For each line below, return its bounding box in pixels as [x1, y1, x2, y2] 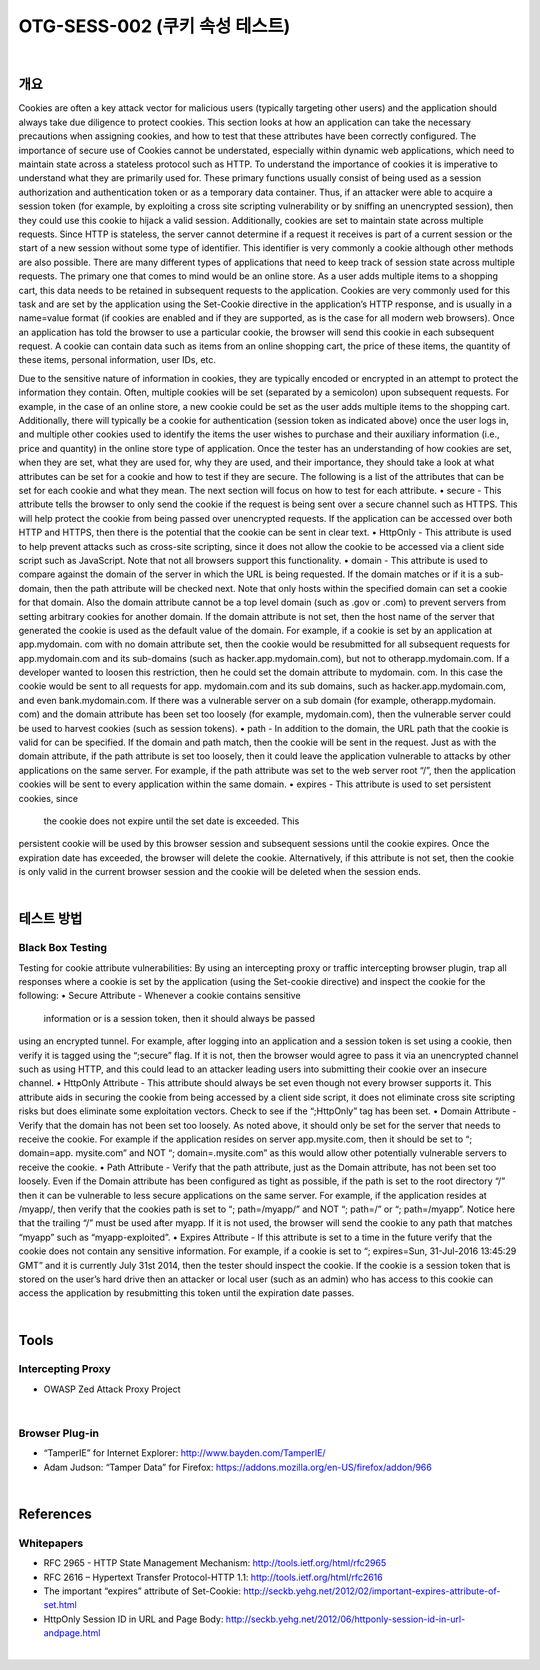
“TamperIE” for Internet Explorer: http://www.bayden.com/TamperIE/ [43, 1447, 326, 1459]
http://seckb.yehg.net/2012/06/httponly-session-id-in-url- [225, 1613, 466, 1625]
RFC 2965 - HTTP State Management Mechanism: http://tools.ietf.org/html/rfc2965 [43, 1557, 387, 1569]
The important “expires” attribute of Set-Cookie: [43, 1585, 242, 1597]
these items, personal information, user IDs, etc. [18, 354, 217, 366]
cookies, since [18, 792, 79, 804]
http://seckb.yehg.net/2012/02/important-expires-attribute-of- [243, 1585, 501, 1597]
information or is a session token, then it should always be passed [43, 1012, 315, 1024]
